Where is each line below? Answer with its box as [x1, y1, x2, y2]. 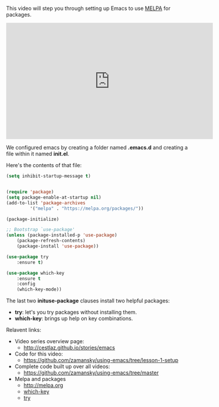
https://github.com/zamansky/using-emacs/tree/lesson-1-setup [23, 357, 179, 364]
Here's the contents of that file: [6, 162, 82, 169]
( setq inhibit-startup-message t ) [6, 173, 91, 179]
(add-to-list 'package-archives [6, 200, 86, 206]
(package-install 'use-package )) [17, 243, 99, 249]
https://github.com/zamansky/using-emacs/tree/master [23, 369, 159, 376]
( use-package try [6, 253, 49, 260]
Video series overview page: [14, 338, 84, 345]
